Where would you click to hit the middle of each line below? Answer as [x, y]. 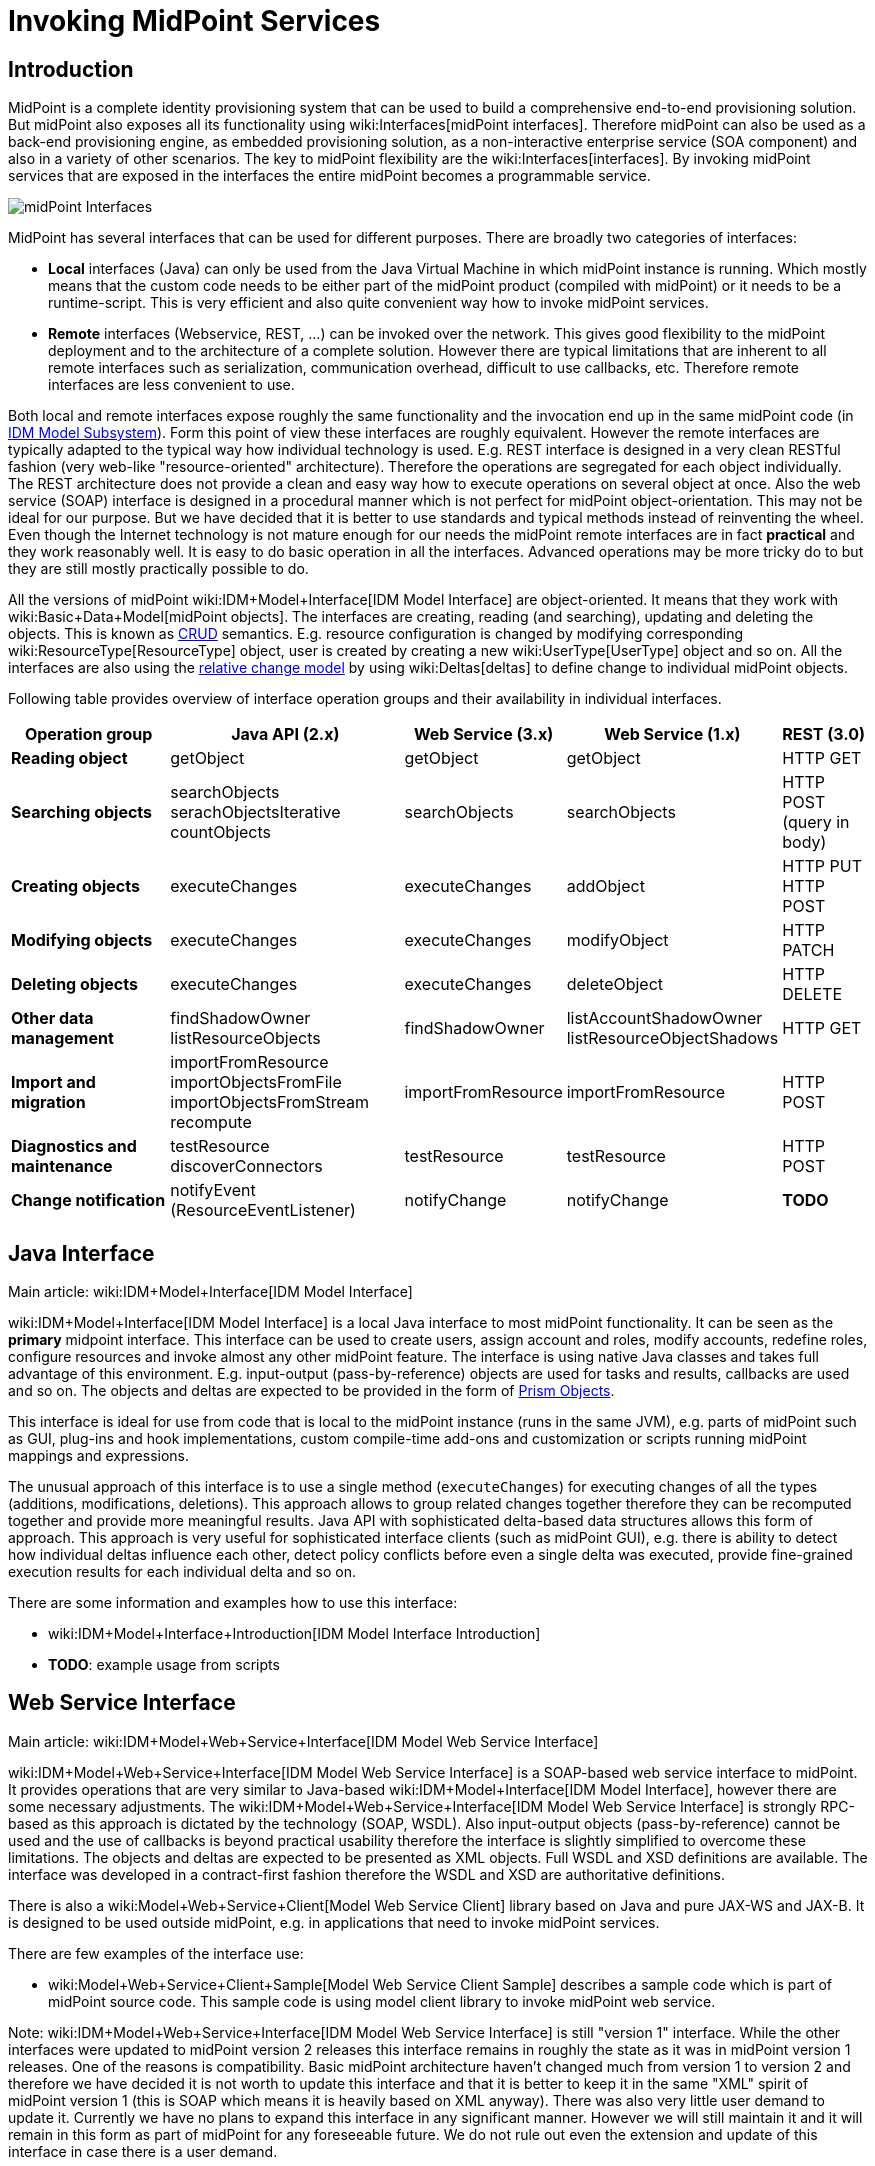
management [62, 1038]
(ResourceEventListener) [263, 1210]
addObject [605, 886]
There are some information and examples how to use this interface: [233, 1603]
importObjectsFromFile [256, 1082]
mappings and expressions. [99, 1456]
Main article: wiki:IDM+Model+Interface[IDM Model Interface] [210, 1292]
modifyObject [617, 940]
